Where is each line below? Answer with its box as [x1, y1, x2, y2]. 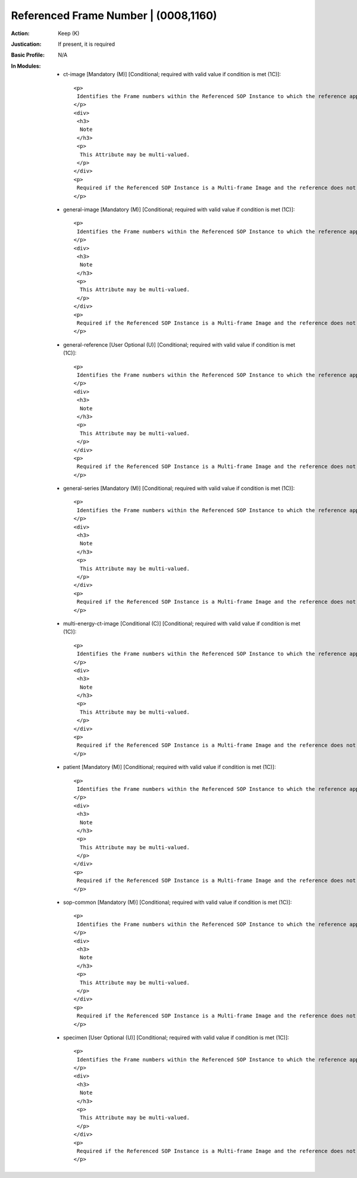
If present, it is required [58, 40, 115, 48]
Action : [11, 30, 30, 37]
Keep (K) [58, 30, 80, 37]
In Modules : [11, 62, 41, 70]
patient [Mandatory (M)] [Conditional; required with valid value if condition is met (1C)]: [63, 764, 276, 771]
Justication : [11, 40, 42, 48]
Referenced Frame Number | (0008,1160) [11, 9, 217, 22]
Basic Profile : [11, 51, 45, 59]
